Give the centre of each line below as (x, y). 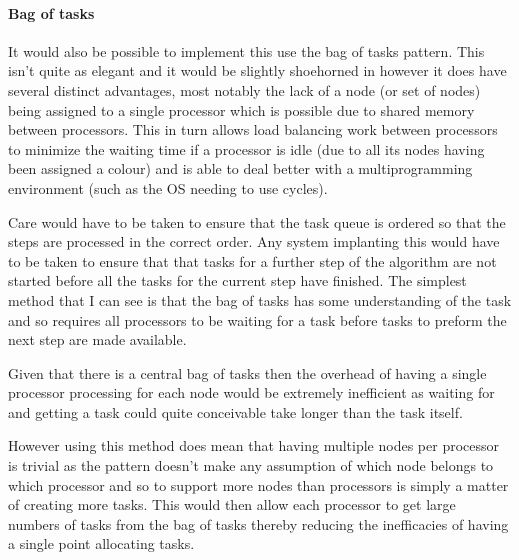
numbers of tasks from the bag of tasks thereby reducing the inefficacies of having (258, 523)
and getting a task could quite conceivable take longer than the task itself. (235, 411)
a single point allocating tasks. (101, 543)
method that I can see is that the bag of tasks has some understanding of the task (260, 299)
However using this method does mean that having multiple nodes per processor (253, 445)
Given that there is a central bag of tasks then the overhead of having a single (247, 372)
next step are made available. (97, 339)
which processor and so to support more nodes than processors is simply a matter (258, 484)
